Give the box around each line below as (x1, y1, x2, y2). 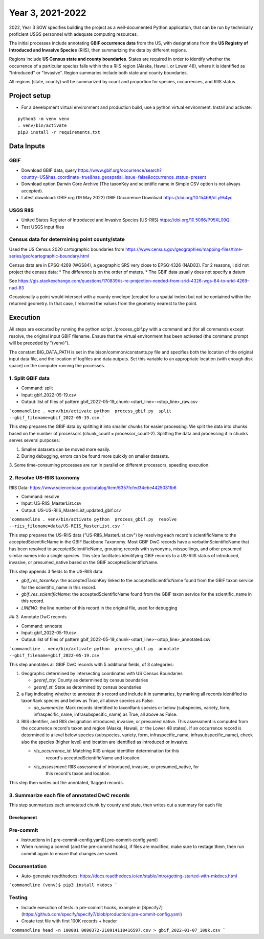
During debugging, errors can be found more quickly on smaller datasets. (21, 453, 170, 459)
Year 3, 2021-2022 (9, 7, 87, 18)
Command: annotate (21, 623, 63, 629)
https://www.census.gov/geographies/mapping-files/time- (125, 246, 243, 252)
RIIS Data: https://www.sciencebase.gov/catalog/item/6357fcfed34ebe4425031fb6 (9, 485, 177, 491)
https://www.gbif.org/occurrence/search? (78, 167, 162, 173)
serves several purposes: (9, 437, 60, 443)
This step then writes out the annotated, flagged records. (9, 779, 124, 785)
